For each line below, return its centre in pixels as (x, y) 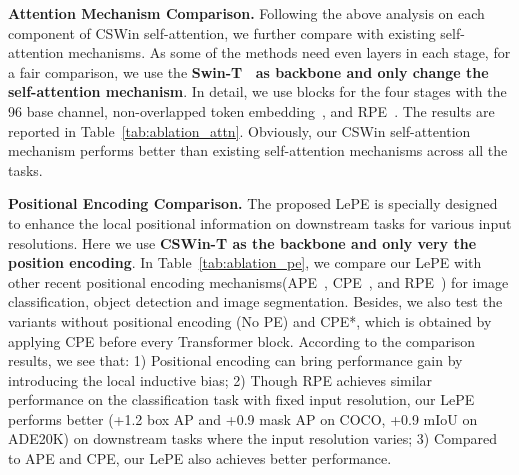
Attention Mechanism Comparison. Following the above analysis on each (246, 13)
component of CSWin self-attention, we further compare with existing (222, 32)
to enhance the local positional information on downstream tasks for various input (260, 222)
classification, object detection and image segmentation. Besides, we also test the (255, 301)
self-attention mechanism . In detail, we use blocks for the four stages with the (257, 91)
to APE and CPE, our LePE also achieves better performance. (200, 458)
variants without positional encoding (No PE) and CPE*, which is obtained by (250, 320)
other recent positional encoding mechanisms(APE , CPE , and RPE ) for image (258, 281)
